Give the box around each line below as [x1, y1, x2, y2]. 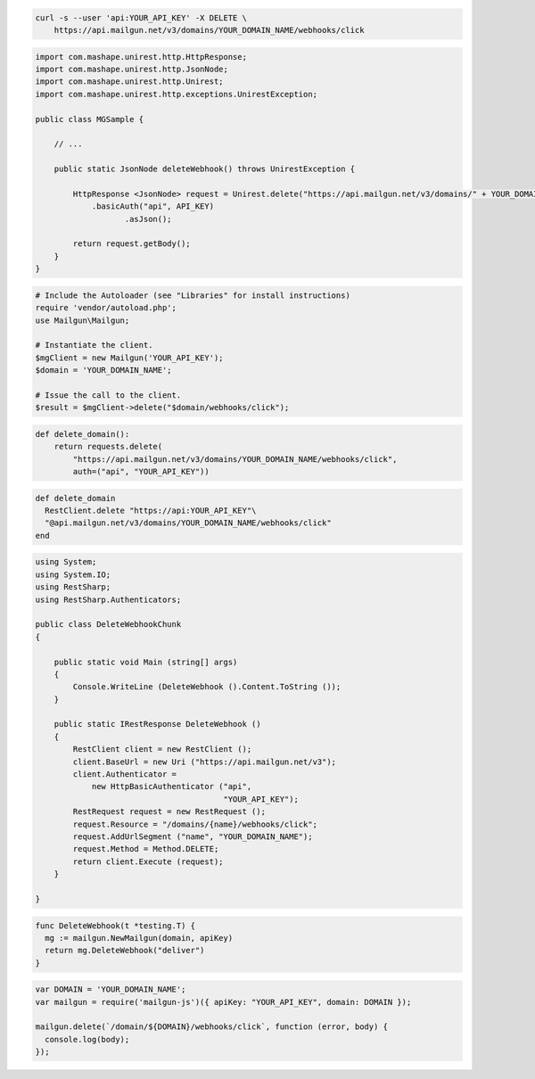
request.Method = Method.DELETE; [72, 844, 219, 854]
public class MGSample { [35, 114, 144, 124]
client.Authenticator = [72, 770, 177, 779]
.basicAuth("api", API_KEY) [91, 202, 214, 211]
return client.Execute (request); [72, 856, 224, 867]
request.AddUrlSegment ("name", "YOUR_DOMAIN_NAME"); [72, 831, 313, 842]
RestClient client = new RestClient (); [72, 745, 252, 754]
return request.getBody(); [72, 239, 191, 249]
